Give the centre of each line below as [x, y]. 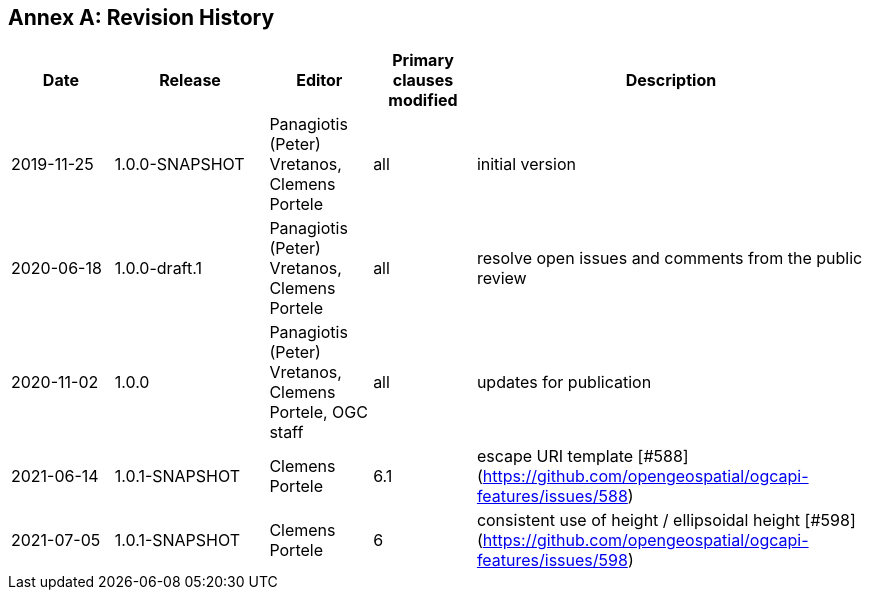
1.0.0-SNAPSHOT [179, 164]
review [501, 278]
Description [671, 80]
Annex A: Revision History [141, 17]
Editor [319, 80]
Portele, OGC [318, 412]
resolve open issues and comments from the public [669, 258]
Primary [423, 60]
